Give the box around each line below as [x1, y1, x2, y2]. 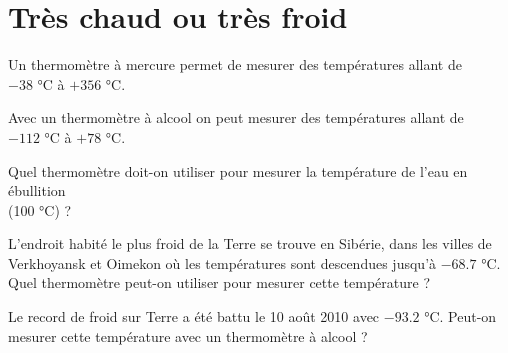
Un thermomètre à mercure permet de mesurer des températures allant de [8, 54, 462, 75]
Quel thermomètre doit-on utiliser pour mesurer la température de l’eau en [8, 160, 468, 181]
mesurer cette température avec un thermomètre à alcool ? [8, 325, 368, 346]
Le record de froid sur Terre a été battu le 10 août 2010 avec [8, 306, 380, 327]
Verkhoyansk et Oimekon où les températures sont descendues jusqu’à [8, 252, 437, 273]
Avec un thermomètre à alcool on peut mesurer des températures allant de [8, 107, 464, 128]
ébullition [8, 180, 66, 201]
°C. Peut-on [424, 306, 497, 327]
